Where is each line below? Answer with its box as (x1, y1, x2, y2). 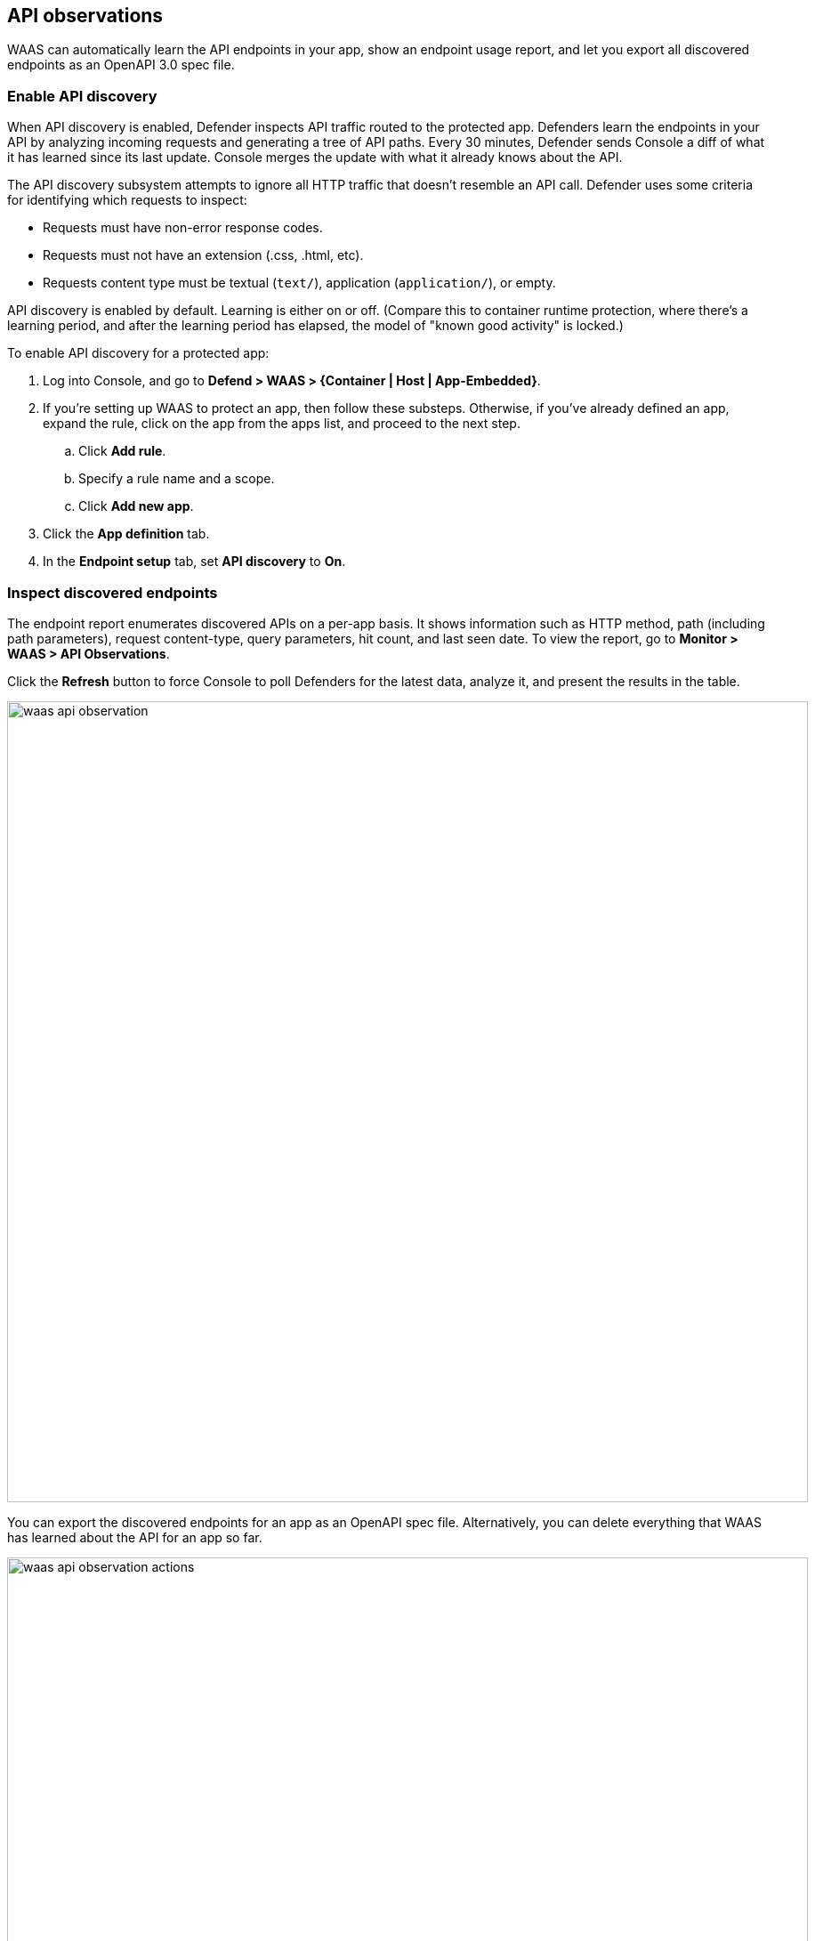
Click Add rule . (78, 443, 166, 459)
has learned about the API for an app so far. (7, 1529, 262, 1545)
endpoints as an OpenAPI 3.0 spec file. (7, 57, 235, 73)
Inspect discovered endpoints (7, 583, 218, 602)
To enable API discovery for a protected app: (7, 345, 270, 361)
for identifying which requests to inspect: (7, 192, 247, 208)
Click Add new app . (78, 498, 194, 514)
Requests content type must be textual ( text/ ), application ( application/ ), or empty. (43, 275, 556, 291)
